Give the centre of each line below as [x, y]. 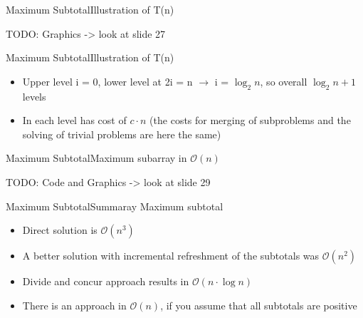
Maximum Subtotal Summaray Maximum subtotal [115, 206]
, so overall [284, 81]
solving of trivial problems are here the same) [122, 134]
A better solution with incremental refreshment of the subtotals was [171, 256]
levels [34, 96]
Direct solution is [60, 230]
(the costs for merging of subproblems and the [250, 120]
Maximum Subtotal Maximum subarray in [96, 158]
